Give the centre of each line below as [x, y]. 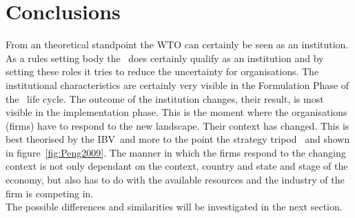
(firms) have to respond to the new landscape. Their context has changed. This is [177, 125]
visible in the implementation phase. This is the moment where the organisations [176, 112]
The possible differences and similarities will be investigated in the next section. [174, 207]
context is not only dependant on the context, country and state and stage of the [177, 166]
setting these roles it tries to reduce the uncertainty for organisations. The [162, 71]
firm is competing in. [50, 193]
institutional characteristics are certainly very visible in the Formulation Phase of [177, 85]
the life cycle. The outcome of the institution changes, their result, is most [165, 98]
